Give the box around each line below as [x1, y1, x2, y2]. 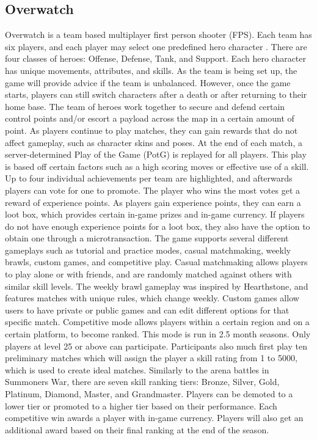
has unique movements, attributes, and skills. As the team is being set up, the [5, 64, 297, 76]
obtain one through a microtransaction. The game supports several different [5, 232, 289, 244]
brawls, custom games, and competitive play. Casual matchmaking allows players [5, 255, 308, 268]
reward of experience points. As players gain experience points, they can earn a [5, 196, 301, 208]
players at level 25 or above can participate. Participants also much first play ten [5, 339, 307, 352]
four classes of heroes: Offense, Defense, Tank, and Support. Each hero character [5, 52, 307, 65]
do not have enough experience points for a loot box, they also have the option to [5, 219, 310, 232]
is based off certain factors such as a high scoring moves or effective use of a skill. [5, 159, 309, 172]
